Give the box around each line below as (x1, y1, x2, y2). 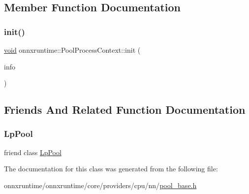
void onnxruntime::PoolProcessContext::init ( (4, 45, 141, 55)
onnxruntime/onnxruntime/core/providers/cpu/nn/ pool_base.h (4, 180, 197, 190)
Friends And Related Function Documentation (4, 102, 246, 117)
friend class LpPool (4, 147, 62, 157)
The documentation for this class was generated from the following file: (4, 163, 218, 174)
